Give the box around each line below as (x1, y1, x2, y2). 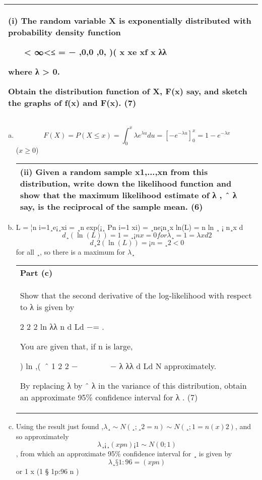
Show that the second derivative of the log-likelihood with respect (20, 289, 252, 302)
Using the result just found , (16, 421, 104, 432)
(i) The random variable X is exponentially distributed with (8, 15, 251, 26)
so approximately (16, 431, 69, 441)
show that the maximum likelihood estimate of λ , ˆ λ (20, 189, 237, 201)
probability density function (8, 26, 121, 38)
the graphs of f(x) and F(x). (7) (8, 97, 137, 108)
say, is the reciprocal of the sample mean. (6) (20, 200, 203, 212)
